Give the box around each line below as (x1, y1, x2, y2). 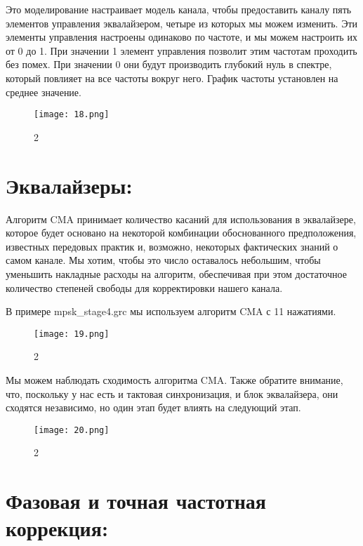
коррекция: (6, 514, 108, 542)
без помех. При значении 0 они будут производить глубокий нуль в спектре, (6, 57, 332, 72)
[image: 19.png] (34, 328, 110, 339)
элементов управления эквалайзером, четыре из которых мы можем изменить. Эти (6, 15, 358, 30)
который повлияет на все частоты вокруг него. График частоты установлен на (6, 70, 338, 85)
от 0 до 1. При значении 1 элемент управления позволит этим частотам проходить (6, 43, 357, 58)
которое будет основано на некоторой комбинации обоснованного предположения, (6, 225, 357, 240)
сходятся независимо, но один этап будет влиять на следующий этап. (6, 400, 301, 415)
